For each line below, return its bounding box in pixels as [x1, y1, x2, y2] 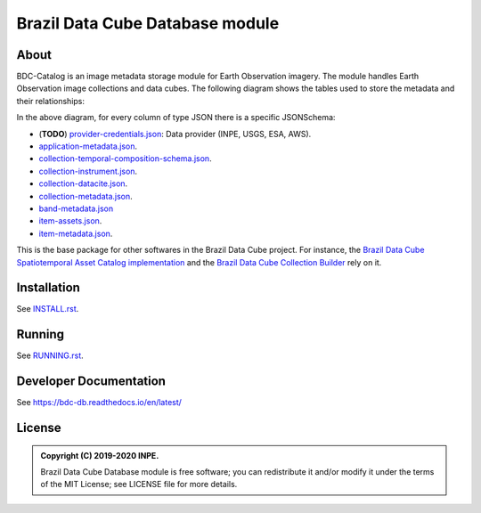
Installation [16, 281, 80, 296]
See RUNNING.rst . [16, 350, 84, 361]
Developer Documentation [16, 374, 167, 389]
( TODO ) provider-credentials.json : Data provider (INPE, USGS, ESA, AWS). [38, 128, 312, 139]
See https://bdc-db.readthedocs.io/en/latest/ [16, 397, 183, 408]
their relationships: [16, 95, 85, 106]
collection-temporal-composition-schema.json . [38, 153, 213, 164]
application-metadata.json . [38, 141, 138, 151]
